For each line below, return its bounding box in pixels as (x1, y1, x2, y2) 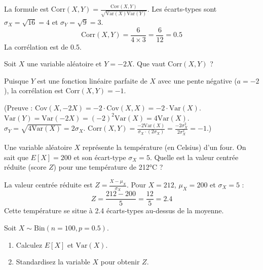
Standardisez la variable (16, 256, 90, 267)
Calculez (16, 239, 43, 250)
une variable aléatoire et (27, 58, 102, 69)
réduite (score (4, 162, 47, 172)
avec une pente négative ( (158, 75, 237, 86)
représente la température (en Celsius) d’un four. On (82, 141, 246, 152)
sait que (4, 151, 28, 162)
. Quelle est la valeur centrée (149, 151, 239, 162)
